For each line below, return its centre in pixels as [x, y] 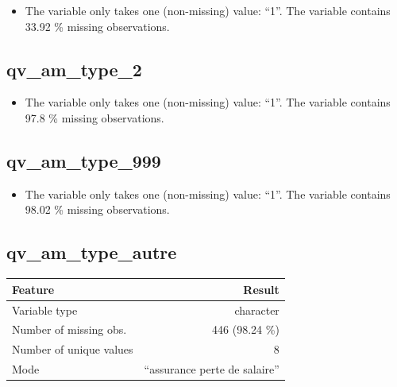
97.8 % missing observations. [94, 117]
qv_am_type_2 [74, 69]
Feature [33, 289]
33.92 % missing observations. [97, 26]
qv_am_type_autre [92, 252]
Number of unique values [73, 349]
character [257, 310]
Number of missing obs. [69, 329]
